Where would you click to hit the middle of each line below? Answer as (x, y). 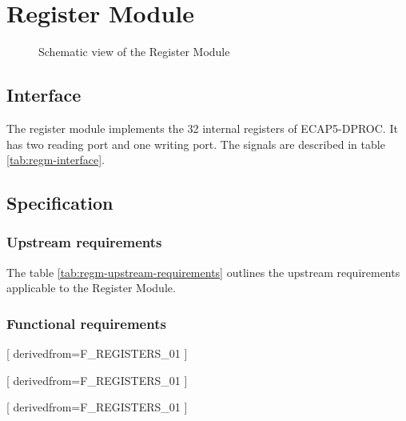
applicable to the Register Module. (91, 288)
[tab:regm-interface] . (56, 160)
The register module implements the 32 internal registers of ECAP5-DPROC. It (202, 128)
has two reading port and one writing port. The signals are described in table (196, 144)
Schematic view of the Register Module (134, 52)
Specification (60, 203)
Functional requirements (86, 323)
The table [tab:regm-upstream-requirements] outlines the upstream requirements (203, 272)
